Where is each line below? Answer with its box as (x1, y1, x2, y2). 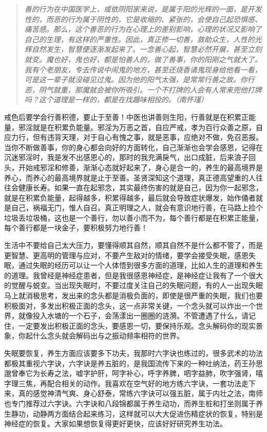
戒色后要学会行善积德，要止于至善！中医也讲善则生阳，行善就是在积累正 (4, 111, 249, 122)
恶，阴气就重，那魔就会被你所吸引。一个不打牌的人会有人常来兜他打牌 (24, 84, 262, 95)
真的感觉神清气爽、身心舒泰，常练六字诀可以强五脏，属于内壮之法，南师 (18, 388, 263, 399)
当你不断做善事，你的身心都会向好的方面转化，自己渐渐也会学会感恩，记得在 (4, 141, 263, 152)
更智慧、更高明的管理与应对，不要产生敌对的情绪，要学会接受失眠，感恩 (4, 249, 249, 260)
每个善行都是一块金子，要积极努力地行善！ (4, 222, 148, 233)
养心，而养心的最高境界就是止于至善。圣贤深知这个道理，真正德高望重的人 (4, 172, 256, 183)
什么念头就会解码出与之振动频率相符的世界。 (32, 330, 184, 341)
